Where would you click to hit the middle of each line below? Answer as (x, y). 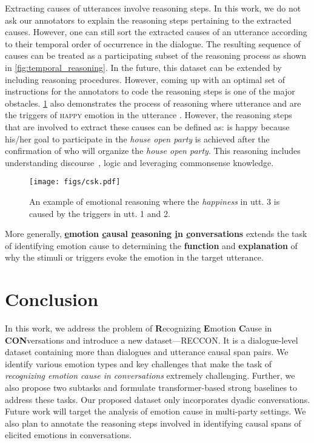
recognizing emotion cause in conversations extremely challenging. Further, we (150, 375)
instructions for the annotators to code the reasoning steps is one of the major (150, 91)
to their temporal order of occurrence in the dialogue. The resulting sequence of (153, 43)
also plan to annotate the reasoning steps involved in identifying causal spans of (153, 423)
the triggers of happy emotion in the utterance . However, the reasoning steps (149, 115)
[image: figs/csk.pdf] (75, 182)
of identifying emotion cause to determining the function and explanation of (151, 245)
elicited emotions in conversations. (68, 435)
